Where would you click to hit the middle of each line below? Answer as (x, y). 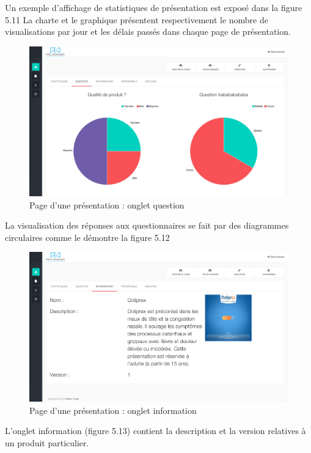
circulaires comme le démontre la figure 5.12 (87, 237)
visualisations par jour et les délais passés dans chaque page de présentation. (148, 31)
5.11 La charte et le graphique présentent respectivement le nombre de (137, 19)
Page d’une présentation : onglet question (107, 204)
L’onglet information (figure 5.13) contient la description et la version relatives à (155, 431)
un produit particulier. (47, 443)
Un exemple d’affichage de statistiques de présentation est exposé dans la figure (154, 7)
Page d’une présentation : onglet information (113, 410)
